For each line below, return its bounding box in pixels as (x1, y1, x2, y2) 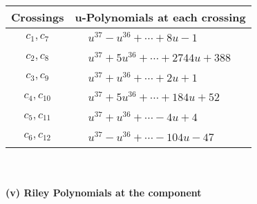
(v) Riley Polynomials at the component (6, 185, 202, 200)
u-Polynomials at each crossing (75, 9, 246, 25)
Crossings (11, 9, 64, 25)
